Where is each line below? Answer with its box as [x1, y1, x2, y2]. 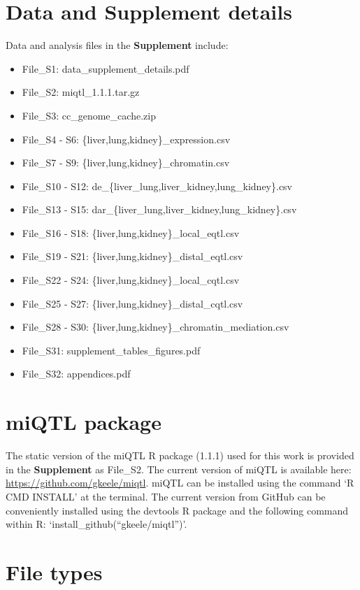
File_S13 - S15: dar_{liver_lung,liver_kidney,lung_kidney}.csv [22, 202, 297, 217]
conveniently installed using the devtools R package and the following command [6, 503, 349, 517]
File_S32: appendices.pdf [22, 366, 131, 381]
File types [6, 557, 103, 586]
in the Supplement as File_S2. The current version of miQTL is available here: [6, 461, 352, 476]
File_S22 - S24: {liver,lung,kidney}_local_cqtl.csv [22, 273, 240, 287]
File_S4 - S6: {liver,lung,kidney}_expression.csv [22, 131, 231, 146]
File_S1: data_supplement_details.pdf [22, 61, 189, 75]
